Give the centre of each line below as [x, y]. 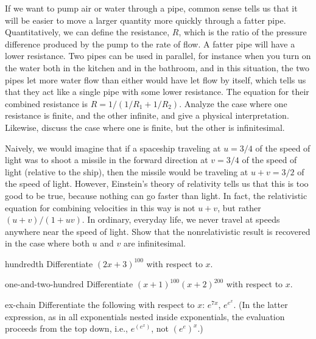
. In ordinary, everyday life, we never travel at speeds [181, 219]
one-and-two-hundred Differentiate [69, 284]
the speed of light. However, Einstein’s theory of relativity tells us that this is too [157, 183]
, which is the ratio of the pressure [243, 32]
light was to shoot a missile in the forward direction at [107, 160]
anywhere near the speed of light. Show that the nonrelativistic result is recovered [158, 231]
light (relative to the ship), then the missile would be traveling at [127, 171]
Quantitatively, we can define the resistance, [87, 32]
